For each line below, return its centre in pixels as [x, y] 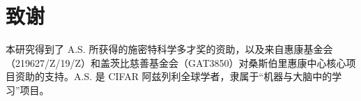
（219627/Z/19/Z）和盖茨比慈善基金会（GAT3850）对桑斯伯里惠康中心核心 [176, 62]
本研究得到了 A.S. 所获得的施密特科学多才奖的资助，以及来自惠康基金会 [169, 49]
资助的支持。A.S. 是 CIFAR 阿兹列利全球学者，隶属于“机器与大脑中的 [174, 76]
